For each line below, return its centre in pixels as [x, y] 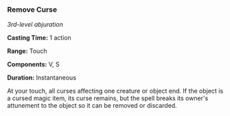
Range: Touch [27, 51]
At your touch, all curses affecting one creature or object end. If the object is [115, 91]
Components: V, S [33, 65]
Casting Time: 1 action [39, 38]
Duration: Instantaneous [42, 78]
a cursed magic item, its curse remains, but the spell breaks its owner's [108, 98]
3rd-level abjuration [35, 25]
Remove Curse [32, 10]
